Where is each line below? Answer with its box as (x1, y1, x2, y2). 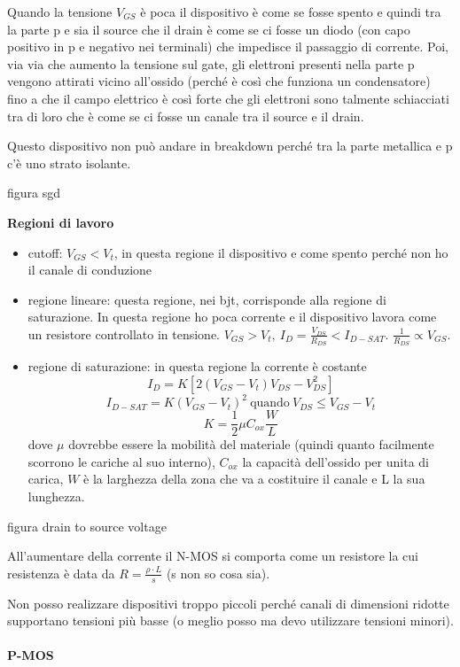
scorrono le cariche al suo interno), (27, 452, 215, 470)
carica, (27, 469, 64, 488)
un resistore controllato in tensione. (27, 324, 220, 343)
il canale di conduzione (27, 260, 152, 279)
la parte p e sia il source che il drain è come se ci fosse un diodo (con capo (7, 19, 410, 38)
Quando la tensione (7, 3, 113, 20)
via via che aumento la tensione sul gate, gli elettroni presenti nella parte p (7, 54, 415, 73)
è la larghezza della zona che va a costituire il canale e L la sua (83, 469, 425, 488)
